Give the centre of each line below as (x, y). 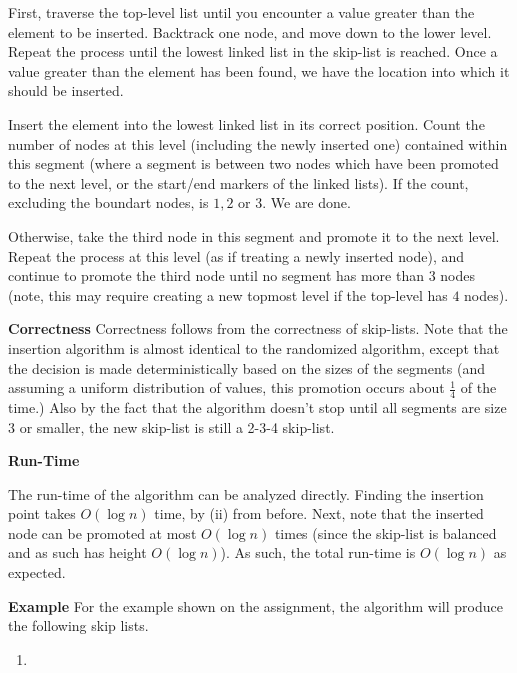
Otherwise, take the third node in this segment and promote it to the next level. (254, 235)
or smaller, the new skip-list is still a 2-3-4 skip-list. (177, 426)
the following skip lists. (78, 625)
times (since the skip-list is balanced (385, 532)
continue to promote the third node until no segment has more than (216, 275)
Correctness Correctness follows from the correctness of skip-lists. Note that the (258, 328)
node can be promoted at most (102, 532)
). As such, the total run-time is (318, 552)
